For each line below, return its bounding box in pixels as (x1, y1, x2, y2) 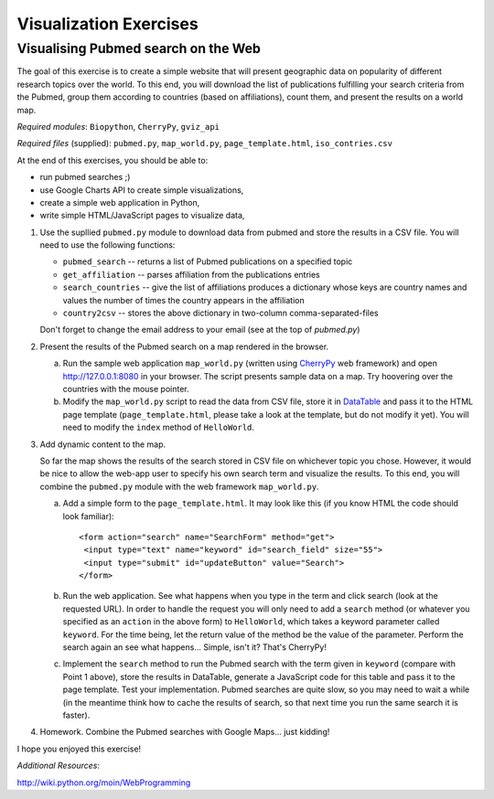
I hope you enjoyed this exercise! (16, 743, 142, 754)
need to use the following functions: (39, 240, 176, 250)
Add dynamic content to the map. (39, 439, 166, 450)
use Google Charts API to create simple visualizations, (39, 184, 244, 196)
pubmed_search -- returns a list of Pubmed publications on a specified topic (62, 256, 353, 267)
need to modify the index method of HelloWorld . (62, 421, 255, 433)
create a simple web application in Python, (39, 197, 200, 208)
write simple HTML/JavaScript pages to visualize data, (39, 210, 245, 221)
